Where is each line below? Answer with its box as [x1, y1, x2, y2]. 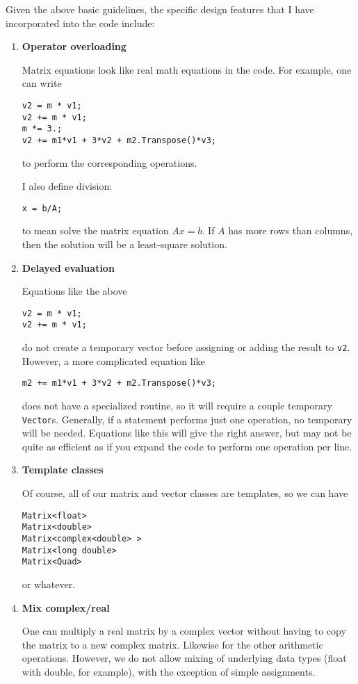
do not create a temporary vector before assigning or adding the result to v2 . [22, 340, 350, 355]
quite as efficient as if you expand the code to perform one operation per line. [22, 439, 352, 453]
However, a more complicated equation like [22, 353, 205, 368]
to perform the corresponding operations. [22, 155, 197, 170]
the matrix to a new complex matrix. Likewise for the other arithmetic [22, 637, 323, 651]
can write [22, 76, 62, 90]
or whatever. [22, 576, 76, 591]
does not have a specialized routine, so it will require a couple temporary [22, 398, 332, 413]
